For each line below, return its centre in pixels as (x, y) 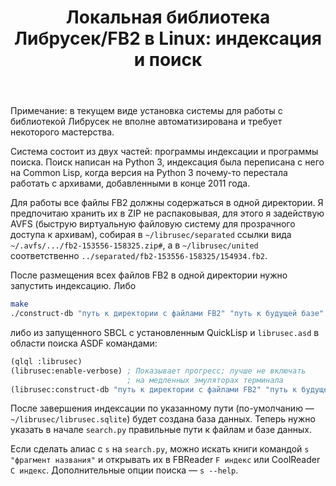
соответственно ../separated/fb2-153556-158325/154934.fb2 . (139, 256)
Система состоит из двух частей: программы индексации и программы (164, 152)
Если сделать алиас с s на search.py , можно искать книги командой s (160, 449)
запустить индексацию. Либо (73, 286)
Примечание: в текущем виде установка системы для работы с (146, 111)
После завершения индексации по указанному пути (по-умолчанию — (162, 408)
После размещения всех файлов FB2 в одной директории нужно (149, 275)
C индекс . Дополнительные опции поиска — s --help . (124, 470)
